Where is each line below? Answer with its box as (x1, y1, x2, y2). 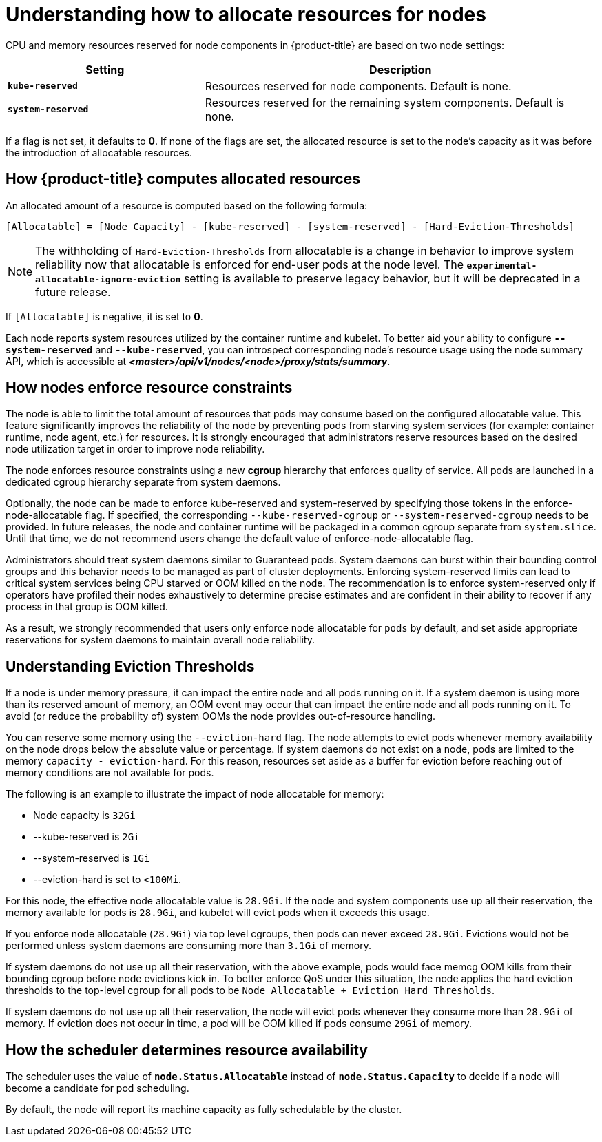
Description (369, 62, 432, 76)
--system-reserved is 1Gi (33, 852, 150, 864)
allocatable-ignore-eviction (35, 273, 181, 284)
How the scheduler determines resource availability (6, 1041, 368, 1059)
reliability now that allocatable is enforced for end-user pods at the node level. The (35, 257, 464, 271)
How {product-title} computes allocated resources (6, 170, 360, 188)
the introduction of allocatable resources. (6, 146, 193, 158)
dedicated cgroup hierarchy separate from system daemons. (6, 476, 281, 488)
